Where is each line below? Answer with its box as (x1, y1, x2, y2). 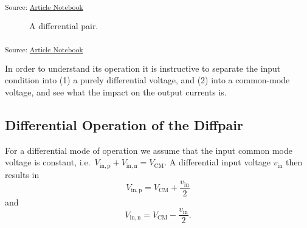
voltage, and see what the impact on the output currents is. (5, 86, 227, 98)
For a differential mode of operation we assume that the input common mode (5, 143, 292, 156)
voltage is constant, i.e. (5, 156, 91, 168)
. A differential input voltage (164, 156, 271, 168)
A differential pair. (29, 19, 98, 32)
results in (5, 168, 40, 181)
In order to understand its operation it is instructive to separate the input (5, 61, 281, 74)
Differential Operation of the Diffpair (5, 116, 243, 134)
